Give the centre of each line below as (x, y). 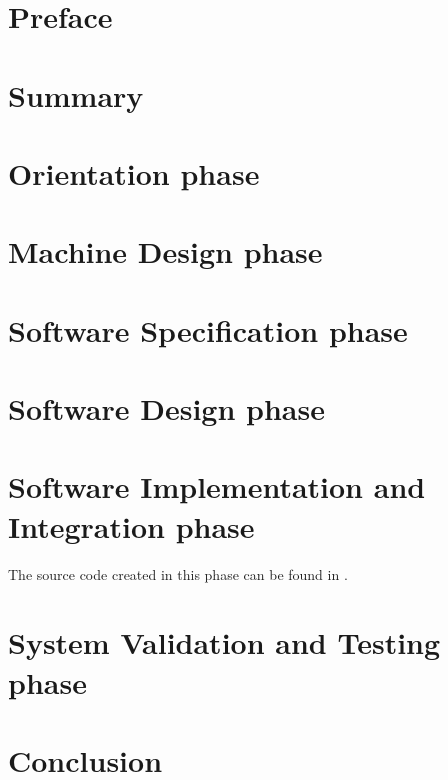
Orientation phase (134, 172)
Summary (76, 94)
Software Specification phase (208, 329)
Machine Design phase (165, 251)
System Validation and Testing (224, 642)
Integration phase (131, 525)
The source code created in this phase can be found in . (178, 573)
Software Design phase (166, 408)
